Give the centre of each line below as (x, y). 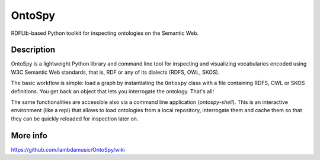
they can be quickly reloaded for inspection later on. (75, 119)
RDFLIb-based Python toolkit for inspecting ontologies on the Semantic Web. (105, 33)
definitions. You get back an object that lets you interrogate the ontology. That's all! (113, 91)
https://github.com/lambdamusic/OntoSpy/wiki (68, 149)
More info (29, 135)
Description (33, 50)
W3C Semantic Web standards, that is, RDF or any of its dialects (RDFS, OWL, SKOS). (115, 72)
